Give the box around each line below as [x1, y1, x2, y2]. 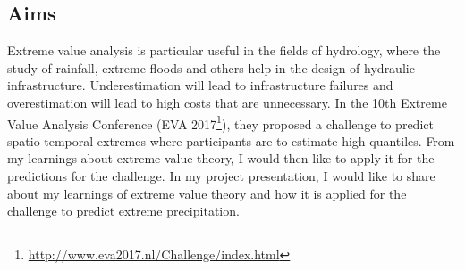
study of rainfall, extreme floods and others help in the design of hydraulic [7, 58, 415, 77]
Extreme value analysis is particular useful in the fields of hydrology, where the [7, 41, 441, 60]
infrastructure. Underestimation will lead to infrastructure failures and [7, 76, 393, 94]
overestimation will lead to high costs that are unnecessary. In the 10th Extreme [7, 93, 447, 111]
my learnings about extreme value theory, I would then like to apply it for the [7, 149, 435, 168]
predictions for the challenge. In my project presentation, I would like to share [7, 167, 435, 185]
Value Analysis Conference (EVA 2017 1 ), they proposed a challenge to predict [7, 111, 434, 133]
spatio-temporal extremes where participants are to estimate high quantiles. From [7, 131, 455, 150]
